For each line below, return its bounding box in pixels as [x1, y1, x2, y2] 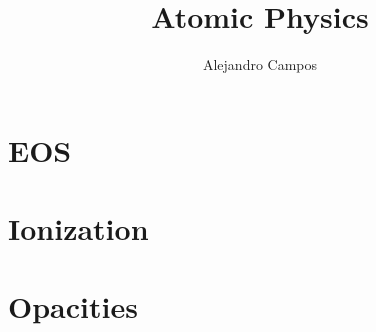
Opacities [8, 286, 138, 327]
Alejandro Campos [202, 54, 318, 75]
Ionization [8, 208, 149, 249]
